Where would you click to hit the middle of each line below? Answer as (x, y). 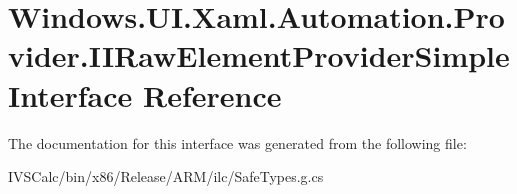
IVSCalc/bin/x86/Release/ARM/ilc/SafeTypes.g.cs (166, 176)
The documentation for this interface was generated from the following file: (237, 142)
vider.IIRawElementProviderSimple (259, 55)
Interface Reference (145, 94)
